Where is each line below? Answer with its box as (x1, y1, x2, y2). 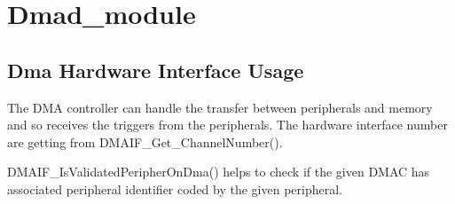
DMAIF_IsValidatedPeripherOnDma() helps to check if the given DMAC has (7, 162, 430, 181)
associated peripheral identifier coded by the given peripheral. (7, 179, 342, 198)
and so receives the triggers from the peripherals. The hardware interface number (7, 115, 448, 134)
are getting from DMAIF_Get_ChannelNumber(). (7, 132, 283, 151)
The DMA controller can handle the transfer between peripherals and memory (7, 98, 433, 116)
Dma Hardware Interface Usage (7, 56, 304, 83)
